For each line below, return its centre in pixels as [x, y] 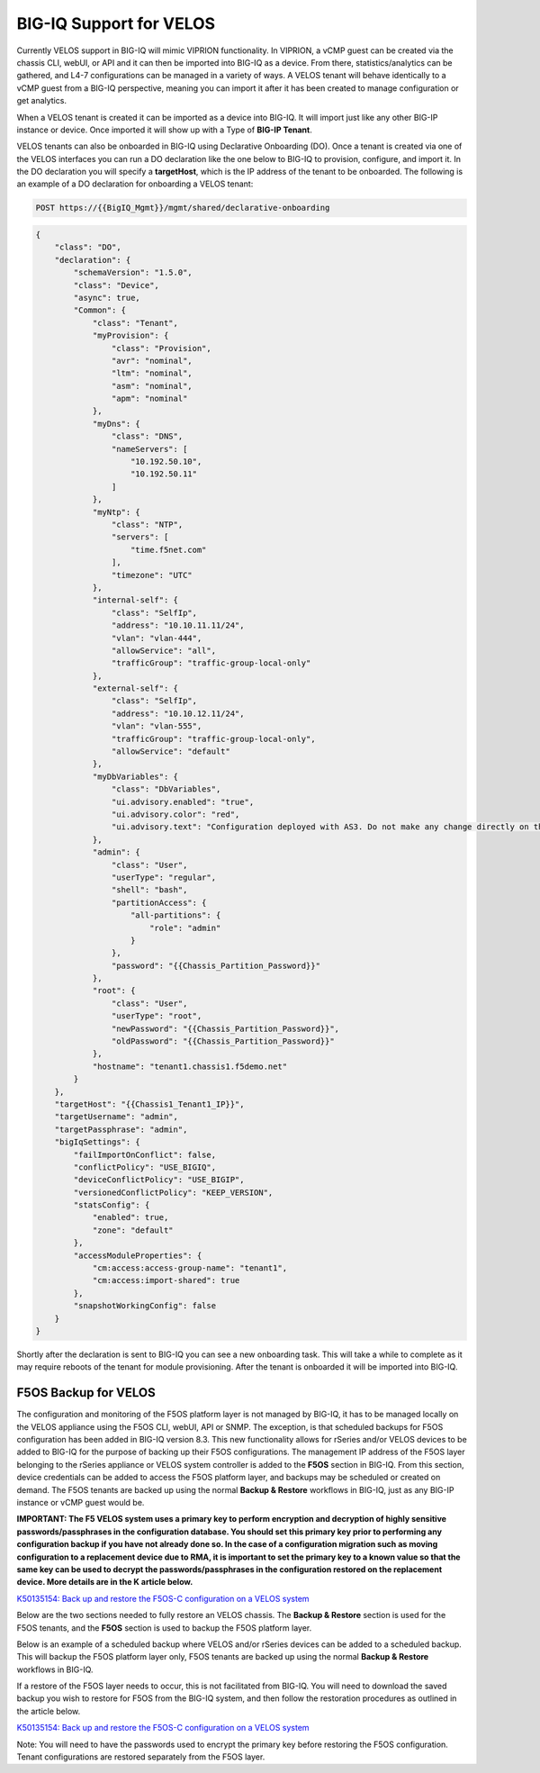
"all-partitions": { [176, 915]
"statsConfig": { [112, 1205]
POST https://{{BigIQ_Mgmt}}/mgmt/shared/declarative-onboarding [183, 208]
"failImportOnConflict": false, [144, 1154]
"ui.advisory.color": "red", [175, 814]
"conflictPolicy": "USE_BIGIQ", [144, 1167]
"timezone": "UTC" [152, 575]
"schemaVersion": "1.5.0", [133, 273]
